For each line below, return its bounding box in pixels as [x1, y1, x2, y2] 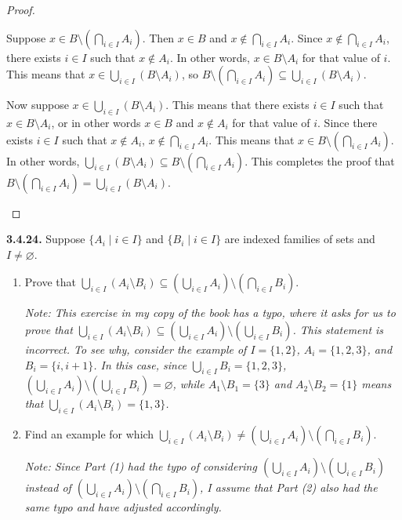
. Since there [317, 114, 378, 130]
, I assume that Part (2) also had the [200, 479, 378, 496]
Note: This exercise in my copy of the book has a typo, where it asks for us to [24, 304, 396, 321]
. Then [142, 29, 175, 45]
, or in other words [51, 114, 141, 130]
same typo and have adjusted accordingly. [24, 499, 222, 515]
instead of [24, 479, 71, 496]
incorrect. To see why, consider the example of [24, 340, 247, 357]
